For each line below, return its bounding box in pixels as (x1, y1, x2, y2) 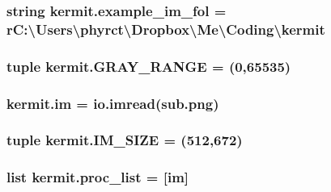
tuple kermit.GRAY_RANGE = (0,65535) (6, 56, 291, 76)
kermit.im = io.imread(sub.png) (6, 93, 219, 113)
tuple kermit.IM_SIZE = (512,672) (6, 130, 243, 150)
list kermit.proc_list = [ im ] (6, 167, 189, 187)
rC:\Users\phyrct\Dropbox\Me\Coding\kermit (6, 19, 325, 39)
